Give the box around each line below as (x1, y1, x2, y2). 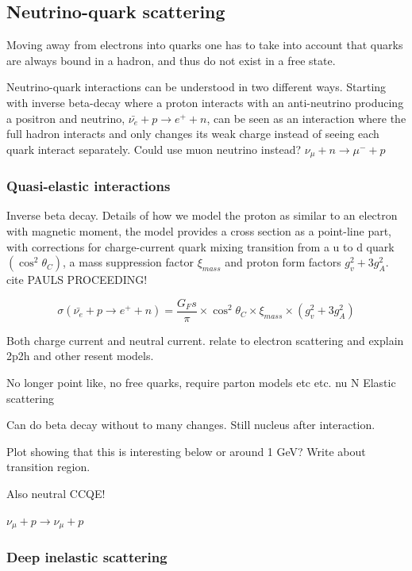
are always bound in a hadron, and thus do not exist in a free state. (6, 52, 336, 68)
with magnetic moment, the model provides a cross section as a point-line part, (6, 223, 392, 240)
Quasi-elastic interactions (6, 176, 171, 196)
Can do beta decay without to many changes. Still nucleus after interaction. (6, 416, 375, 433)
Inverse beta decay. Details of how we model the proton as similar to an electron (6, 207, 398, 224)
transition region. (6, 458, 90, 475)
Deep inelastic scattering (6, 547, 167, 566)
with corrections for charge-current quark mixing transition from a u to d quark (6, 238, 395, 255)
